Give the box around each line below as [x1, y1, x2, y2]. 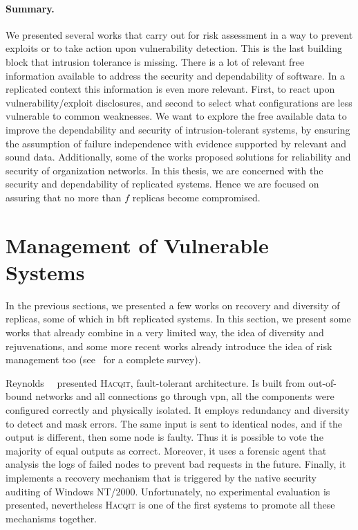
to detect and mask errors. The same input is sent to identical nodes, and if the [6, 416, 343, 430]
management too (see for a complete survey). [6, 352, 201, 367]
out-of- [308, 375, 337, 390]
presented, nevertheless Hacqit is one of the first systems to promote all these [6, 497, 335, 512]
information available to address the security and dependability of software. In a [6, 68, 345, 82]
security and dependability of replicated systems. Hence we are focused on [6, 176, 319, 191]
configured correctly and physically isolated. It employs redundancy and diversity [6, 402, 350, 417]
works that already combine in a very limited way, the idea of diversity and [6, 325, 324, 340]
